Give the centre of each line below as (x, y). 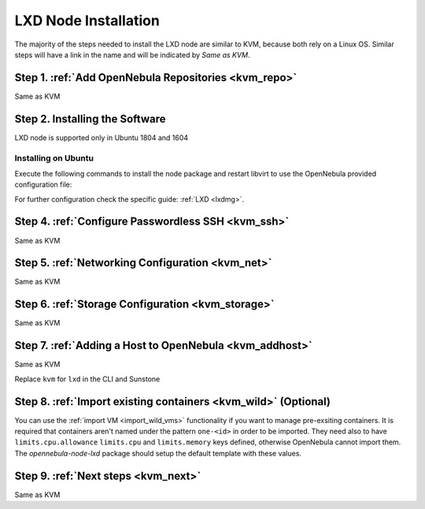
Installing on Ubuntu (54, 158)
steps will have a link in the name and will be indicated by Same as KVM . (132, 54)
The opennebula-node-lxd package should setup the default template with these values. (158, 453)
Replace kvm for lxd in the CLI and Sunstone (87, 379)
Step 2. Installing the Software (90, 119)
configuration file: (43, 184)
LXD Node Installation (87, 20)
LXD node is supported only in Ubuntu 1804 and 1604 (102, 137)
